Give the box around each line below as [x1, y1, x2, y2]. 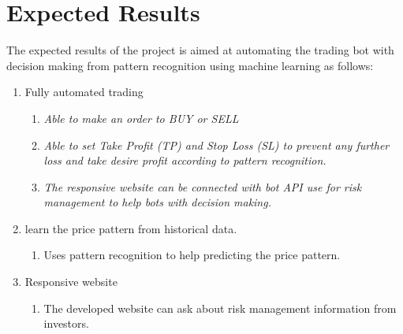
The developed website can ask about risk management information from [43, 299, 397, 316]
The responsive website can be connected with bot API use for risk [43, 178, 362, 195]
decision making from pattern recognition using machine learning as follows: [6, 57, 374, 73]
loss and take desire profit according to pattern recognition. [43, 152, 327, 169]
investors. [43, 315, 89, 332]
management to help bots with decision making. [43, 194, 271, 210]
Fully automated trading [24, 83, 144, 100]
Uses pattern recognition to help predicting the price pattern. [43, 247, 341, 263]
